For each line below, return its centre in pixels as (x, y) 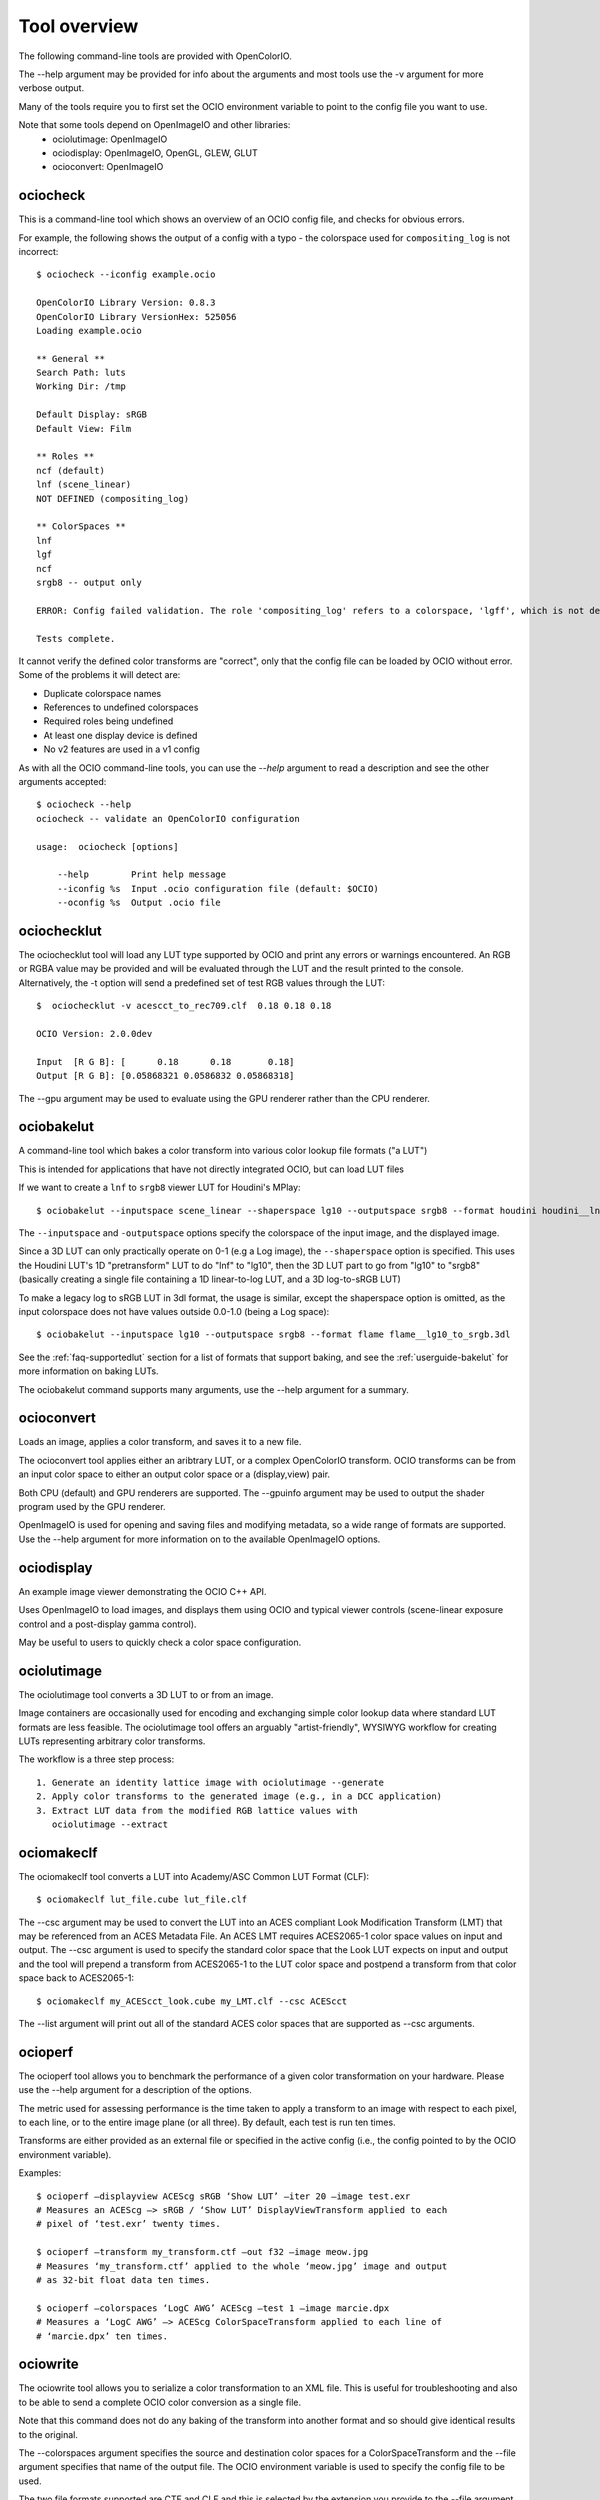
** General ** (70, 358)
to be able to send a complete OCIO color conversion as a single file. (160, 2402)
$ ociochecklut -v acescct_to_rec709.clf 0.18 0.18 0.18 (184, 1006)
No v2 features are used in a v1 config (121, 749)
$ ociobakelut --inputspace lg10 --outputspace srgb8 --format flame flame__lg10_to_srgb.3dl (273, 1334)
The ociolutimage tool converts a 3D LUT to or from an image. (146, 1694)
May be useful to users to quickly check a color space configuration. (160, 1642)
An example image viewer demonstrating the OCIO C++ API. (142, 1591)
